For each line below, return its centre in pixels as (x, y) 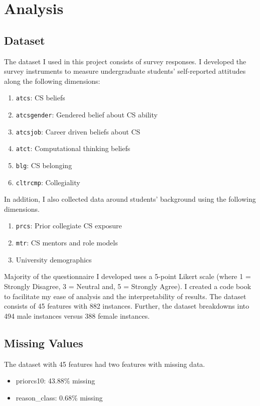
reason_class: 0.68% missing (59, 397)
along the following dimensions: (52, 81)
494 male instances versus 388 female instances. (77, 315)
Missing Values (44, 343)
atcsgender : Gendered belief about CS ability (87, 115)
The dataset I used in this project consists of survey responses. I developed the (125, 61)
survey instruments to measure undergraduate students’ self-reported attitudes (125, 71)
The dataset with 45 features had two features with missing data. (105, 364)
